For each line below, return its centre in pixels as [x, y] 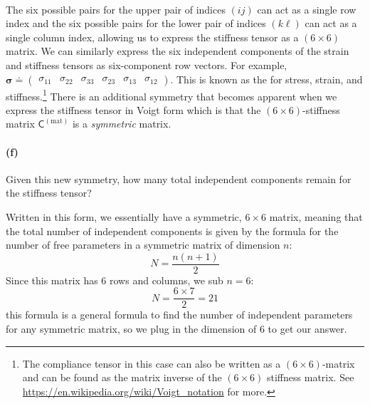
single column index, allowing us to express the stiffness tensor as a [152, 37]
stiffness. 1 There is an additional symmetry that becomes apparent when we [171, 95]
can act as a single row [307, 9]
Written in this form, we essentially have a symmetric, [124, 216]
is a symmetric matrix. [122, 124]
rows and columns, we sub [166, 280]
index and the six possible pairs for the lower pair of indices [136, 23]
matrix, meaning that [316, 216]
